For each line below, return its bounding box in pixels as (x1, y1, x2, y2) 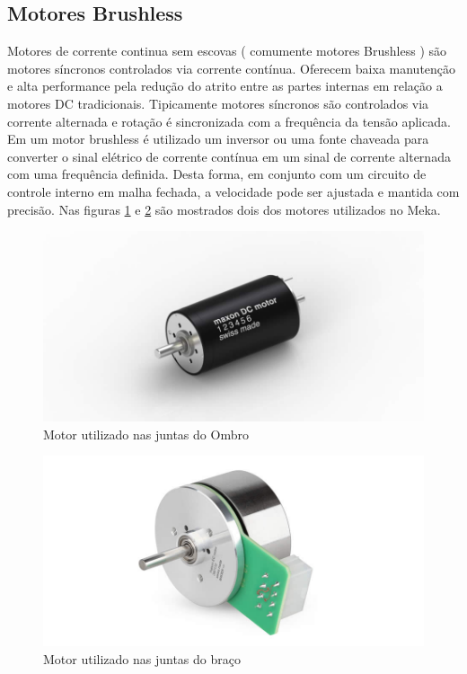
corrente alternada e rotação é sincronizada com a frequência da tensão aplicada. (7, 111, 451, 130)
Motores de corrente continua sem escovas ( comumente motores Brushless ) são (7, 41, 447, 60)
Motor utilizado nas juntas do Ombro (43, 424, 249, 443)
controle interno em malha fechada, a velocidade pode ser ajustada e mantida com (7, 182, 460, 200)
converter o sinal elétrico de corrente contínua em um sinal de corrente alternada (7, 146, 451, 165)
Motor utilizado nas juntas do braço (43, 649, 241, 668)
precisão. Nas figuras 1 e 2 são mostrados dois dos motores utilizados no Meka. (7, 200, 441, 218)
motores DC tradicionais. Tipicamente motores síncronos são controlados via (7, 93, 429, 112)
